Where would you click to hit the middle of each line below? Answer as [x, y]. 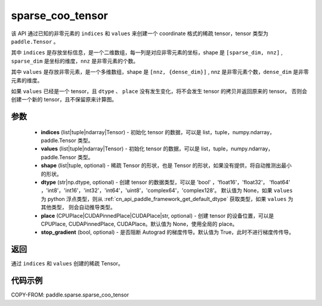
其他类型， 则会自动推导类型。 [78, 207]
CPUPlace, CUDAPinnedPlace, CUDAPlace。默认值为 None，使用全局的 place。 [139, 224]
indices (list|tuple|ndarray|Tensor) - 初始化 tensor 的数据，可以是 [121, 132]
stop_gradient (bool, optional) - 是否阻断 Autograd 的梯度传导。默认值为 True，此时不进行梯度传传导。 [168, 232]
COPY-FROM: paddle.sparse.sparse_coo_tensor [70, 295]
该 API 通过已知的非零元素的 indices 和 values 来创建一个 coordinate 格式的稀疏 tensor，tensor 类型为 [140, 33]
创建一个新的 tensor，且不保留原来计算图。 [64, 100]
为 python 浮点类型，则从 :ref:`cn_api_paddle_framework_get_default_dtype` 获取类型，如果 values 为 [167, 199]
